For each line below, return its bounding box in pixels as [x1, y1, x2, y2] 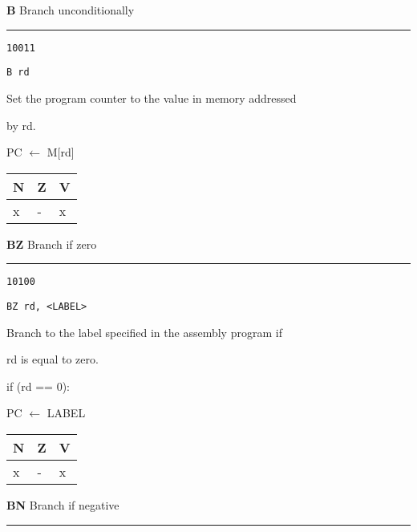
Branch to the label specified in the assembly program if [6, 323, 282, 340]
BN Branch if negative [6, 496, 119, 513]
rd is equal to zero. [6, 351, 99, 368]
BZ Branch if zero [6, 235, 97, 252]
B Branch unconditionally [6, 2, 135, 18]
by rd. [6, 116, 36, 133]
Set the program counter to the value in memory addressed [6, 89, 297, 106]
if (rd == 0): [6, 377, 71, 394]
